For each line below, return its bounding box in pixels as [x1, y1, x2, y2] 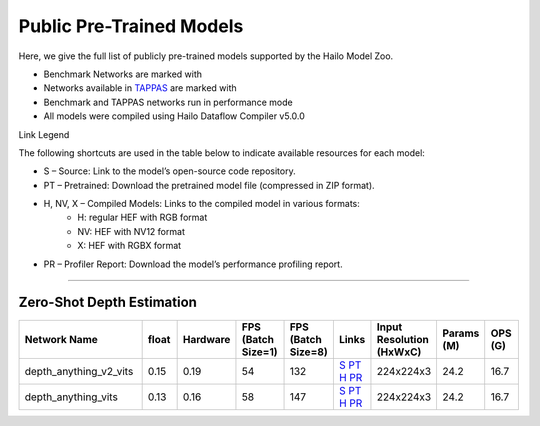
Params [442, 326, 480, 340]
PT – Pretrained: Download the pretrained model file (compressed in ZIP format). [43, 179, 375, 191]
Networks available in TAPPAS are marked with [43, 82, 237, 94]
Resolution [376, 332, 429, 346]
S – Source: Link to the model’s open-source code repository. [43, 165, 296, 177]
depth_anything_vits [24, 390, 119, 404]
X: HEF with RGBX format [77, 240, 182, 252]
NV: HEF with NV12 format [77, 225, 185, 237]
